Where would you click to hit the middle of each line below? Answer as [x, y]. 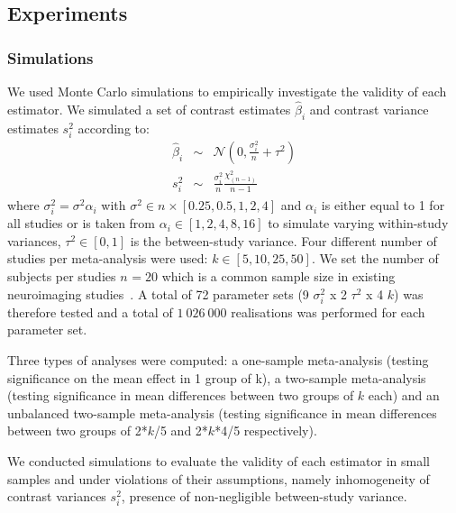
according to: [114, 128]
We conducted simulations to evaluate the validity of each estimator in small [219, 460]
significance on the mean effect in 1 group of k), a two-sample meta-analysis [217, 377]
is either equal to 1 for [383, 205]
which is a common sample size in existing [278, 276]
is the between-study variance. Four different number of [283, 240]
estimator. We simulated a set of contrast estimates [149, 109]
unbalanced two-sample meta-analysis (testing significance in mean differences [222, 412]
